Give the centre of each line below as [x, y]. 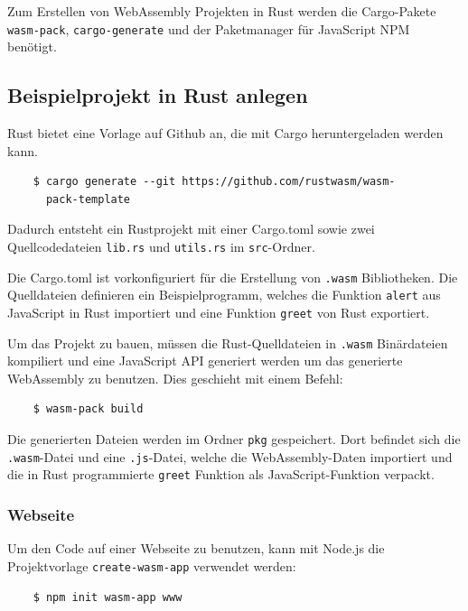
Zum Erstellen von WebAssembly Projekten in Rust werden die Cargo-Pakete [222, 11]
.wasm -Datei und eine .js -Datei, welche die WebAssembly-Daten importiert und [230, 456]
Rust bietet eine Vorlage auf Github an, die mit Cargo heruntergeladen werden [225, 133]
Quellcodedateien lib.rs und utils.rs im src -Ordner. [161, 247]
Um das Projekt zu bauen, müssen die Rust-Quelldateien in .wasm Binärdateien [228, 343]
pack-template [88, 199]
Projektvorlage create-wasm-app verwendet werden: [152, 565]
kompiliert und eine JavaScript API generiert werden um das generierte [205, 361]
